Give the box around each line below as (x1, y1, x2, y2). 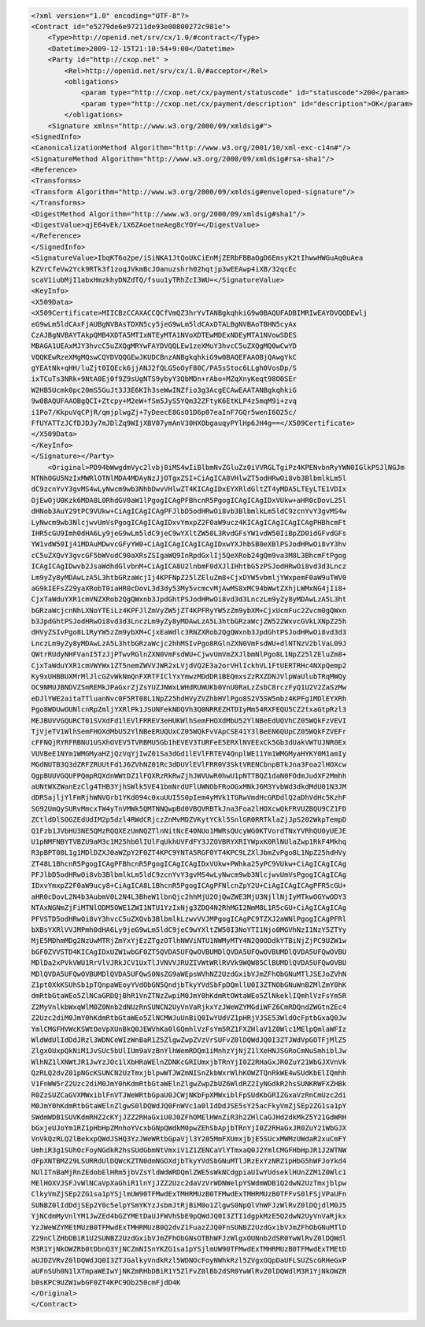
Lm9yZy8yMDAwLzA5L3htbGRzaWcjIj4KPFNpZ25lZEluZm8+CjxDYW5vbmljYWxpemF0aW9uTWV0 (31, 573, 347, 582)
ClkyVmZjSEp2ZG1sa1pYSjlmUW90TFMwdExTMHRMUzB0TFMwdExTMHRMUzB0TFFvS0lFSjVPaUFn (31, 1189, 347, 1199)
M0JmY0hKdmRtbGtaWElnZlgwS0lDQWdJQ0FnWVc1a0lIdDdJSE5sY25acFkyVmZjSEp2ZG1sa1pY (31, 1102, 347, 1111)
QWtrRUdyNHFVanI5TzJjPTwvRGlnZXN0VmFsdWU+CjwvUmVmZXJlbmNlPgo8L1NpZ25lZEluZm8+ (31, 650, 347, 659)
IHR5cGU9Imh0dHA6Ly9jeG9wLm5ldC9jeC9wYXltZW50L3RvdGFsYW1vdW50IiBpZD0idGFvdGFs (31, 528, 347, 538)
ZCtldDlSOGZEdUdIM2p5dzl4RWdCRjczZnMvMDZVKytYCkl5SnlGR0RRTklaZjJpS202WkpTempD (31, 815, 347, 824)
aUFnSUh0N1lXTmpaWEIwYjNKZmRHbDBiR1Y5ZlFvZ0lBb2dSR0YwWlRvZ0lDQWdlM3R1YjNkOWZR (31, 1267, 347, 1276)
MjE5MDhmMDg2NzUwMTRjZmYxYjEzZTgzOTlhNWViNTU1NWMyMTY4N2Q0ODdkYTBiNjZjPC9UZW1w (31, 937, 347, 945)
